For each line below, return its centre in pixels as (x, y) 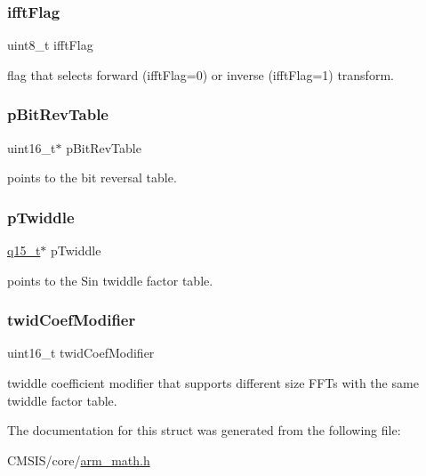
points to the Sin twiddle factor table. (110, 280)
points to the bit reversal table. (92, 177)
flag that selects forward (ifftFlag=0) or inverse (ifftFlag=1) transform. (201, 74)
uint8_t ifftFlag (50, 45)
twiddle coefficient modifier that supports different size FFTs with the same (213, 383)
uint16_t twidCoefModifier (81, 353)
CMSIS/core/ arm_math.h (79, 460)
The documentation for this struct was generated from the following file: (204, 430)
